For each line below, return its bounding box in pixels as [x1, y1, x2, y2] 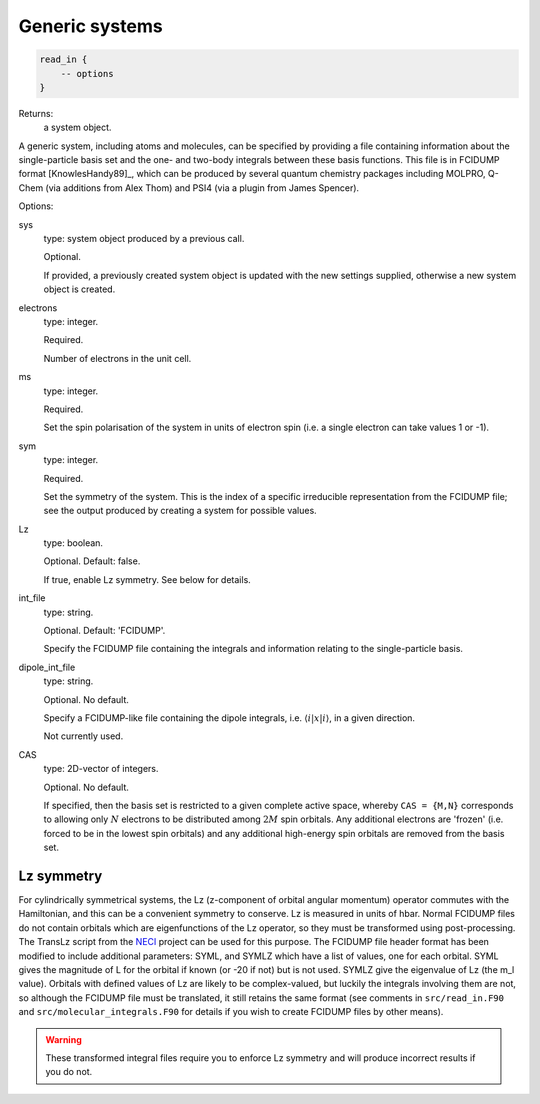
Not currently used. [43, 730, 124, 742]
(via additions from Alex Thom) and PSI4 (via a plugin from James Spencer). [45, 181, 360, 194]
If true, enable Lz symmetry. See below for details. [43, 573, 252, 585]
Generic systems [18, 15, 164, 37]
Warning [45, 1033, 82, 1045]
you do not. [45, 1066, 93, 1078]
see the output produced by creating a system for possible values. [43, 505, 317, 517]
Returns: [18, 107, 54, 119]
